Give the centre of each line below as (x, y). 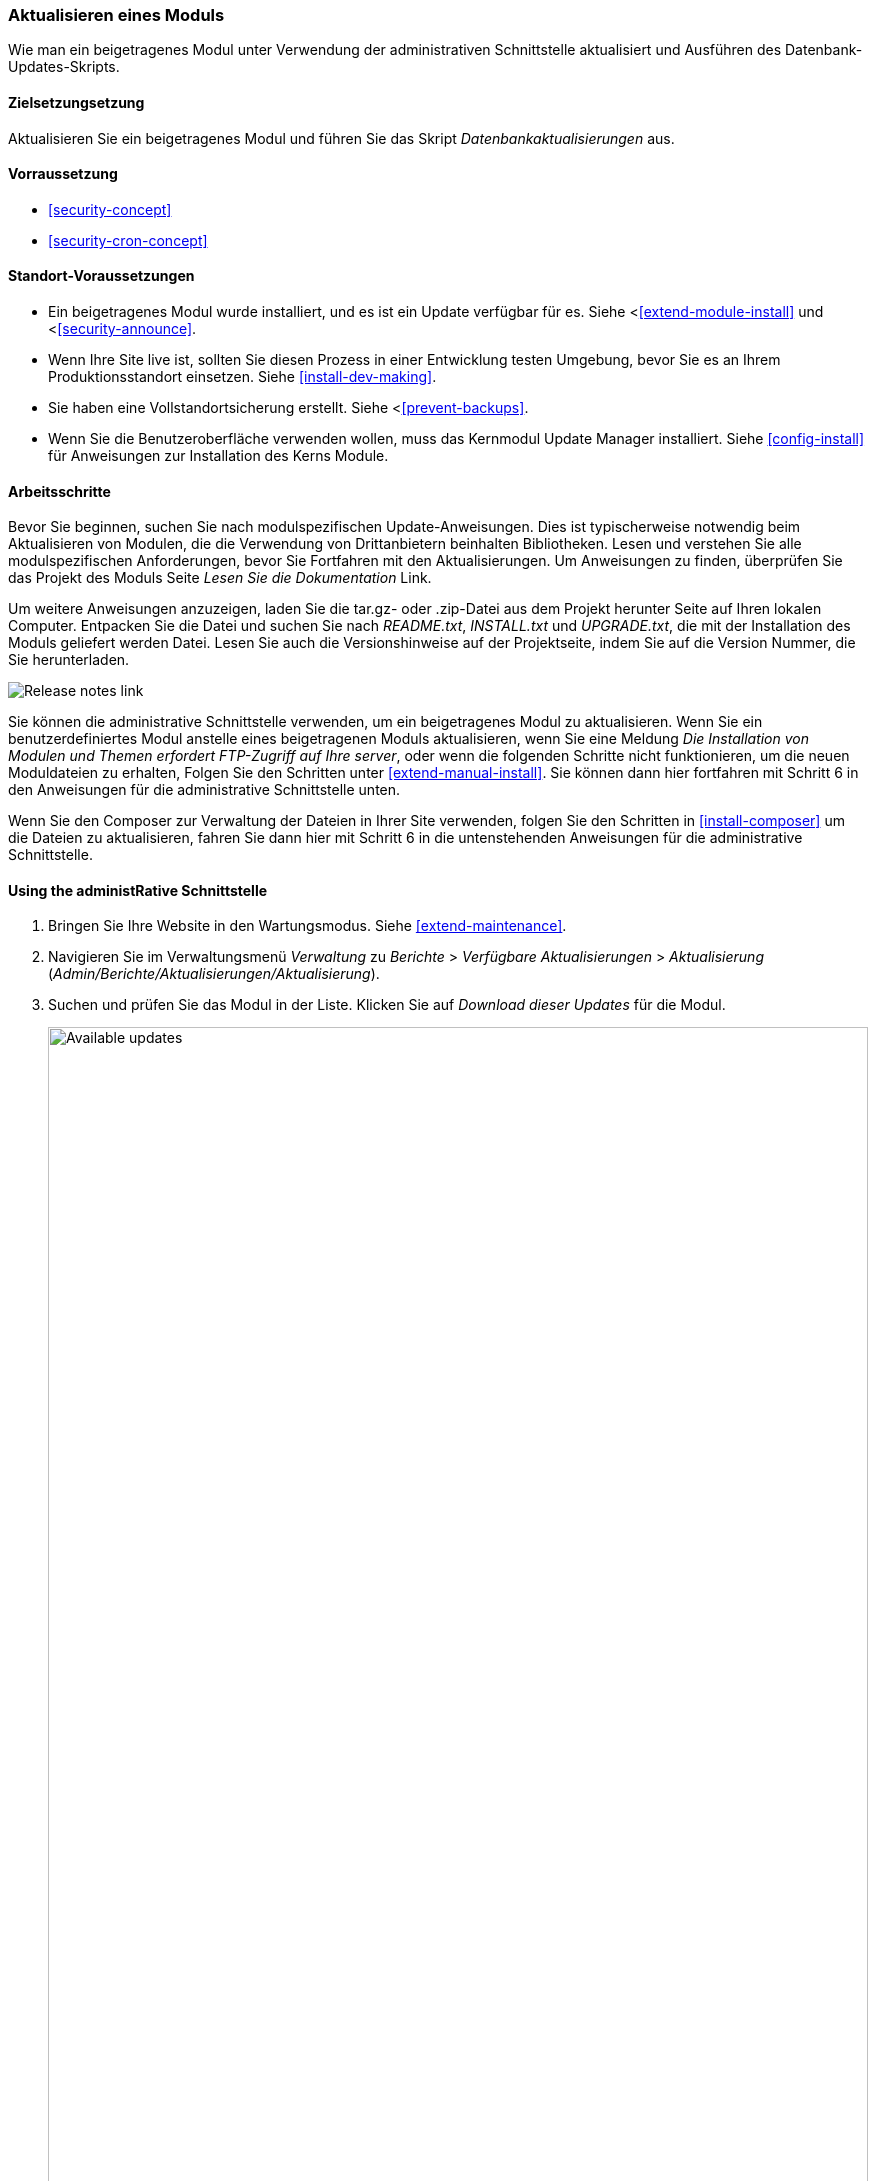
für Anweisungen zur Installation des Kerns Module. (218, 456)
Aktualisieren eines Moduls (116, 15)
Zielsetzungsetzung (76, 102)
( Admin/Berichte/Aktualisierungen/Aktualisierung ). (214, 974)
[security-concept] (110, 209)
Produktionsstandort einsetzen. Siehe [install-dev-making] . (242, 377)
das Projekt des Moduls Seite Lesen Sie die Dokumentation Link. (220, 578)
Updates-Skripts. (64, 67)
